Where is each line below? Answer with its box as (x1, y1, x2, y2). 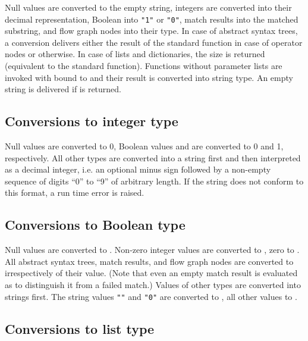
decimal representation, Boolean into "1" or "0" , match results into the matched (5, 12, 298, 25)
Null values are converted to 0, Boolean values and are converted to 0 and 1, (5, 140, 284, 152)
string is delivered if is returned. (5, 83, 122, 95)
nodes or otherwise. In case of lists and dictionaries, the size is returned (5, 48, 265, 60)
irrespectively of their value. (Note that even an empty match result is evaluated (5, 267, 298, 279)
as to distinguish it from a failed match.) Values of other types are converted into (5, 278, 301, 290)
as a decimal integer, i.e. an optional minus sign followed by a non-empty (5, 163, 271, 176)
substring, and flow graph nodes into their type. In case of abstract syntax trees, (5, 24, 298, 37)
